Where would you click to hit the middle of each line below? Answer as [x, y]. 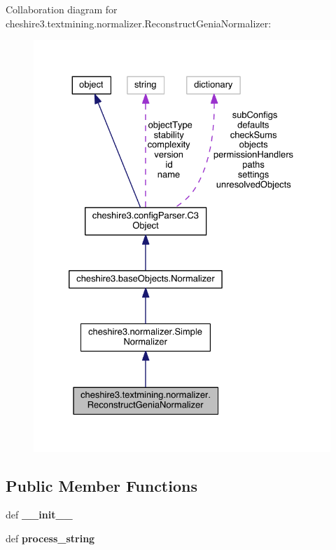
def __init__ [39, 515]
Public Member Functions [101, 485]
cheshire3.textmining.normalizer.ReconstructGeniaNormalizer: [139, 23]
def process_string [50, 538]
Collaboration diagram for [62, 9]
